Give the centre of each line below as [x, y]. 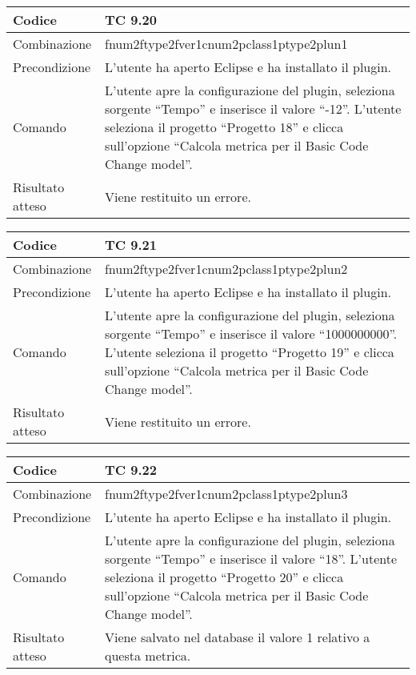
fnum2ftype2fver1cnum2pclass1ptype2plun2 [226, 269]
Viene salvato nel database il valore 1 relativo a [238, 637]
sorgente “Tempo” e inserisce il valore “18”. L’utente [251, 558]
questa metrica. [148, 655]
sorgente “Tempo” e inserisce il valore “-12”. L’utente [253, 108]
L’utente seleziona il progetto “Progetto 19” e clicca [249, 352]
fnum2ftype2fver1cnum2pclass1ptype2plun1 [226, 44]
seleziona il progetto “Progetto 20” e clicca [224, 577]
